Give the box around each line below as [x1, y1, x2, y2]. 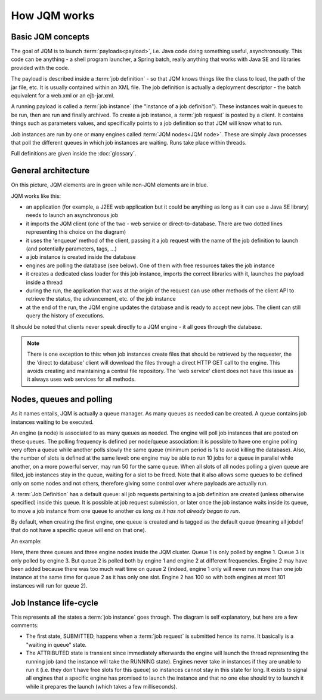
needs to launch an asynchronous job [26, 212, 119, 219]
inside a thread [26, 279, 63, 286]
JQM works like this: [11, 192, 61, 200]
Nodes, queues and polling [11, 395, 113, 405]
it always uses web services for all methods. [27, 375, 136, 383]
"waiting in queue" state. [26, 641, 86, 648]
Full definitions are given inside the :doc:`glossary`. [11, 150, 137, 157]
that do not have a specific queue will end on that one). [11, 527, 147, 534]
